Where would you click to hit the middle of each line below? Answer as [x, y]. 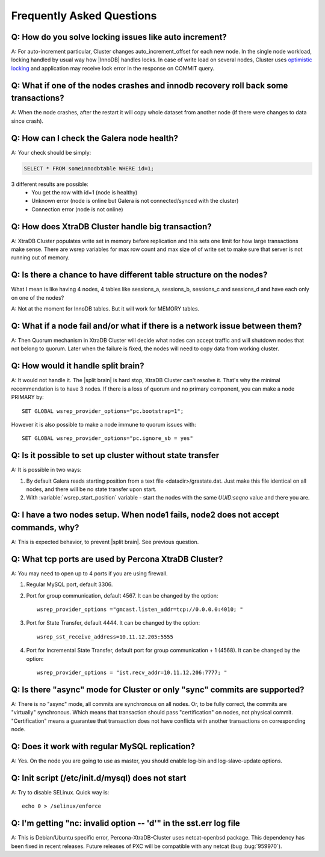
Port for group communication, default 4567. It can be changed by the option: [122, 595]
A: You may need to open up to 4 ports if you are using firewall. [89, 573]
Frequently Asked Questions [84, 16]
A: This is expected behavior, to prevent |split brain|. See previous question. [105, 542]
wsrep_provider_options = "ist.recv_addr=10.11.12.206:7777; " [132, 672]
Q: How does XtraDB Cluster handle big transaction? [111, 227]
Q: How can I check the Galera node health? [95, 138]
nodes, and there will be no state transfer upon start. [91, 489]
